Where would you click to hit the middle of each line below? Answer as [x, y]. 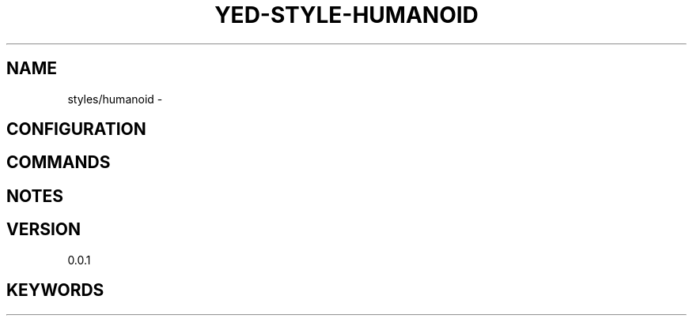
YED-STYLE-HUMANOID [346, 15]
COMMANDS [59, 163]
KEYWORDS [55, 290]
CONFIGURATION [76, 129]
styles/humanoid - [115, 99]
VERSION [44, 230]
